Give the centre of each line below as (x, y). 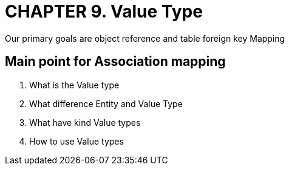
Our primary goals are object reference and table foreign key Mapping (145, 38)
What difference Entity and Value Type (106, 103)
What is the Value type (74, 85)
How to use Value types (76, 141)
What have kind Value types (85, 122)
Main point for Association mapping (115, 62)
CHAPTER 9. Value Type (104, 11)
